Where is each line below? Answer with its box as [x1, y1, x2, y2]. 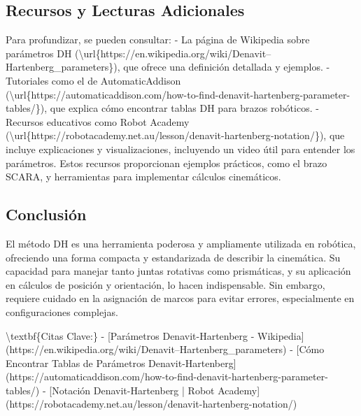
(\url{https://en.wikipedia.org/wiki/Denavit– [75, 45, 271, 60]
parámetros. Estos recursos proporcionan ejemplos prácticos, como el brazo [6, 155, 327, 170]
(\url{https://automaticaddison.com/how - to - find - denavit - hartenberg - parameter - [6, 87, 351, 101]
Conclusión [6, 203, 87, 225]
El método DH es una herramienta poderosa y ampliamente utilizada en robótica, [6, 236, 356, 250]
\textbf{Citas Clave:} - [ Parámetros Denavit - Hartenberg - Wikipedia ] [6, 328, 304, 343]
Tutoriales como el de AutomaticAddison [6, 73, 181, 87]
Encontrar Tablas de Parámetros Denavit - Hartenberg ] [6, 355, 236, 370]
